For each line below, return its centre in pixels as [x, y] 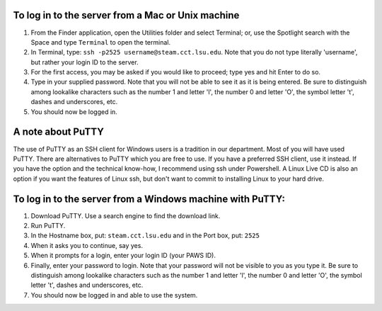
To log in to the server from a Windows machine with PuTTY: [149, 199]
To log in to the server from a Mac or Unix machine [126, 15]
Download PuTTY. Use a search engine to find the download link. [126, 215]
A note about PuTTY [58, 132]
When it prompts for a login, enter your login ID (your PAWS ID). [123, 256]
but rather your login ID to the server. [85, 62]
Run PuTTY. [48, 226]
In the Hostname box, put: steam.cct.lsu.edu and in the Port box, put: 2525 [145, 236]
